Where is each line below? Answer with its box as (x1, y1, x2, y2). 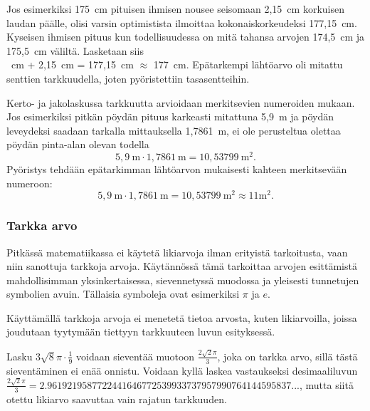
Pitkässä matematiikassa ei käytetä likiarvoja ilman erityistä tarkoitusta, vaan (6, 244, 348, 259)
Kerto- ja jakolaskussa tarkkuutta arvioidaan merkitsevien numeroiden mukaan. (6, 95, 355, 110)
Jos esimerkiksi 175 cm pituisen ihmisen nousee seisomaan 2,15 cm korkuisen (6, 1, 344, 16)
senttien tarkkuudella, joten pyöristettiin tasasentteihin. (6, 71, 250, 85)
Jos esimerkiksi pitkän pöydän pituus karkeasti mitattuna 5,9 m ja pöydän (6, 109, 334, 124)
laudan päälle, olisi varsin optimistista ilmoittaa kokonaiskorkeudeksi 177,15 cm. (6, 15, 357, 30)
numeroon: (6, 175, 53, 190)
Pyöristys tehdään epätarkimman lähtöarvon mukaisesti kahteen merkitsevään (6, 162, 347, 177)
